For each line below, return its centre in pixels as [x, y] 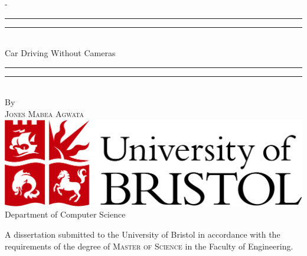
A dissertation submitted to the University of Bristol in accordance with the [143, 234]
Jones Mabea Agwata [44, 113]
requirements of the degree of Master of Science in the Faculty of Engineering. [149, 246]
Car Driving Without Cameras [60, 53]
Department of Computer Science [65, 214]
